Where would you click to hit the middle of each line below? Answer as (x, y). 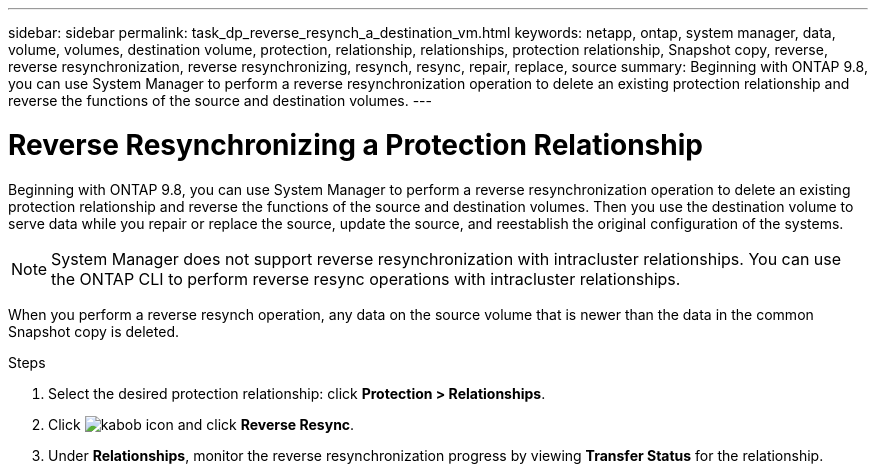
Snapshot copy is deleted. (93, 331)
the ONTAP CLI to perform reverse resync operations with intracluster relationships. (366, 278)
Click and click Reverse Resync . (201, 424)
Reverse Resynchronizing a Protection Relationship (355, 144)
